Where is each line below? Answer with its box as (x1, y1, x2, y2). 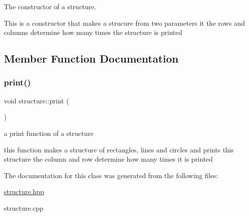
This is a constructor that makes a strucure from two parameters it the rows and (4, 17, 245, 28)
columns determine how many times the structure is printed (4, 27, 182, 37)
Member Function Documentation (4, 51, 179, 66)
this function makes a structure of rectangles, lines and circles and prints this (4, 144, 234, 154)
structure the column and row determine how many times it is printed (4, 154, 213, 164)
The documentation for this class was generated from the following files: (4, 170, 218, 180)
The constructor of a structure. (4, 1, 96, 11)
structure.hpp (4, 186, 44, 197)
